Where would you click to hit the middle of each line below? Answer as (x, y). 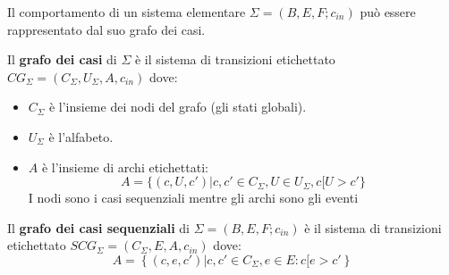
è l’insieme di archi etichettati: (125, 167)
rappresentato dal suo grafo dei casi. (106, 29)
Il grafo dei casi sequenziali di (98, 227)
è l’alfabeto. (81, 136)
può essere (388, 12)
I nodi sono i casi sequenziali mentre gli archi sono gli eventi (193, 198)
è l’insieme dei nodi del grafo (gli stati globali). (178, 107)
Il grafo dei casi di (62, 59)
